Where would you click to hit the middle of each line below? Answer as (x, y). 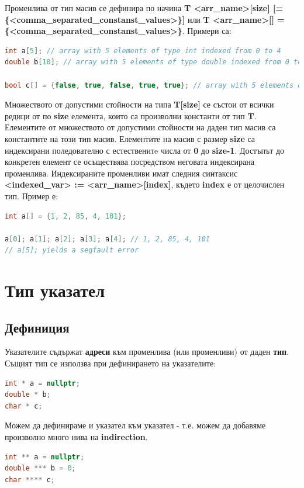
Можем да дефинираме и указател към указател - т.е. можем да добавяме (135, 425)
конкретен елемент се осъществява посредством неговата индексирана (129, 162)
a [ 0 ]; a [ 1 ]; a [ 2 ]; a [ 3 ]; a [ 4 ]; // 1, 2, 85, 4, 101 (108, 239)
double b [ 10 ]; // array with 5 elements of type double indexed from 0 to (153, 62)
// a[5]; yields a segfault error (72, 250)
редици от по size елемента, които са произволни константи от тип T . (131, 115)
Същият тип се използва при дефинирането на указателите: (110, 363)
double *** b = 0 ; (40, 468)
